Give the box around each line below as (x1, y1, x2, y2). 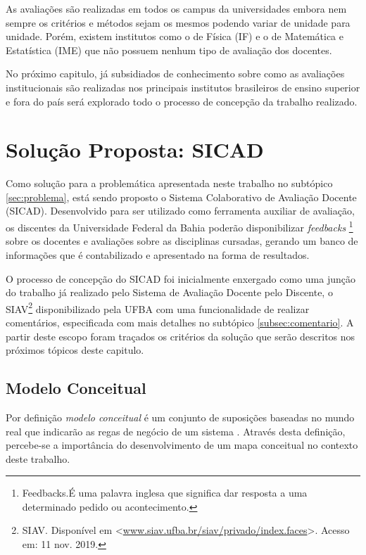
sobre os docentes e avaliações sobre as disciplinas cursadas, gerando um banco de (6, 234, 358, 248)
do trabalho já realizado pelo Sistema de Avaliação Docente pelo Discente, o (6, 285, 333, 300)
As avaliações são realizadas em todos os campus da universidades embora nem (6, 1, 347, 15)
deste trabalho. (6, 451, 70, 466)
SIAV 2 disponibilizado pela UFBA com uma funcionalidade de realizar (6, 299, 310, 316)
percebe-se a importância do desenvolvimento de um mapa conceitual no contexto (6, 438, 358, 452)
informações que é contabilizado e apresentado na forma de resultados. (6, 247, 310, 262)
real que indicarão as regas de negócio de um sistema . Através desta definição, (6, 423, 346, 438)
